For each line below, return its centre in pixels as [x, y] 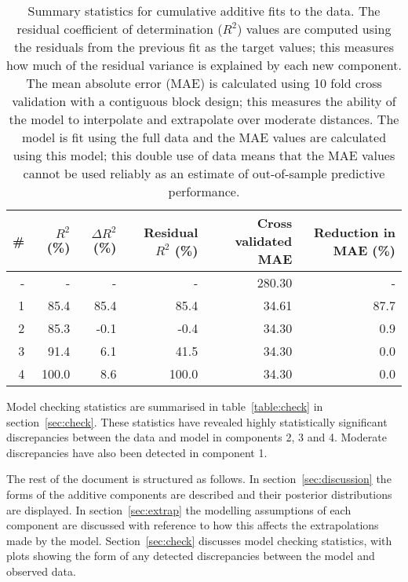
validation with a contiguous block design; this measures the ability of [204, 101]
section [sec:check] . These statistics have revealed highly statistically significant [197, 421]
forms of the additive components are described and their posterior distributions [199, 494]
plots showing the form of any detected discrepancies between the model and [191, 556]
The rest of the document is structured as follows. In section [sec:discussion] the [199, 479]
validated [264, 241]
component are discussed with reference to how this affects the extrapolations [193, 525]
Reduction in [354, 232]
